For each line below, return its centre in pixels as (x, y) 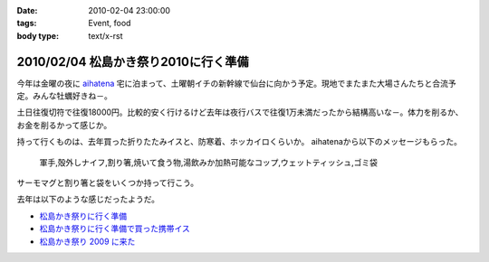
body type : (38, 35)
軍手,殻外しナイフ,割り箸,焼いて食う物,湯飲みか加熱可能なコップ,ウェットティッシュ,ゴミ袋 (208, 162)
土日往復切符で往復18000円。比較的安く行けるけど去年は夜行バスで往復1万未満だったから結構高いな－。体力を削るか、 (240, 112)
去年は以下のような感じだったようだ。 (88, 200)
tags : (27, 23)
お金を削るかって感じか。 (64, 125)
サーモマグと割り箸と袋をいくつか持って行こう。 (108, 183)
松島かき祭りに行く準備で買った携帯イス (115, 229)
